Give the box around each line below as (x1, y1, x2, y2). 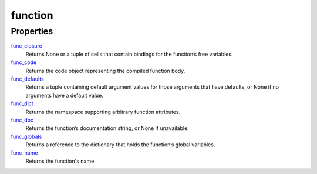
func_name (11, 149, 38, 156)
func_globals (11, 133, 42, 140)
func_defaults (11, 75, 44, 82)
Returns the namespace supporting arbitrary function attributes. (25, 108, 181, 115)
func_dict (11, 100, 33, 107)
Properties (11, 26, 53, 36)
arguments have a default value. (25, 92, 104, 99)
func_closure (11, 42, 42, 49)
